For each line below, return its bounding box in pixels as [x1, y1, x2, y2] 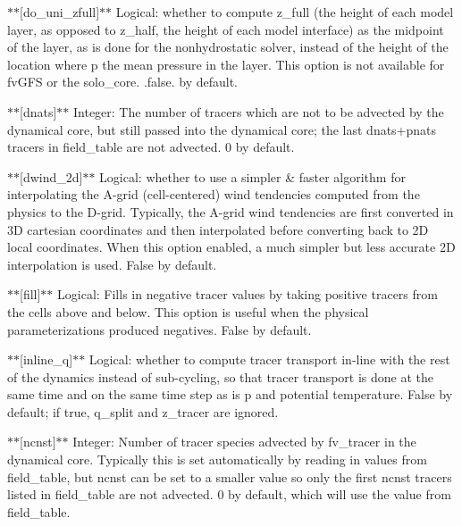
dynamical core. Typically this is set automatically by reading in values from [7, 450, 427, 469]
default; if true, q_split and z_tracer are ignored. [7, 402, 279, 421]
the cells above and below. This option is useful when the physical [7, 302, 369, 321]
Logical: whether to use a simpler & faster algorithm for [99, 167, 406, 186]
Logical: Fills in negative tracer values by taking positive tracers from [57, 285, 438, 304]
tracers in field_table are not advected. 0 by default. [7, 138, 295, 156]
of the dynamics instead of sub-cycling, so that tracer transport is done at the [7, 367, 434, 386]
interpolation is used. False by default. [7, 255, 217, 273]
